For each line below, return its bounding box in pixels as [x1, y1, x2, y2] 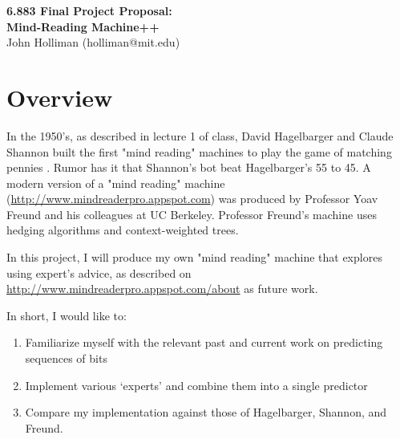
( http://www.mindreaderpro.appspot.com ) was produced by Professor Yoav [6, 190, 378, 207]
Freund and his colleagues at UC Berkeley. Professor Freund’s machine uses [6, 205, 377, 222]
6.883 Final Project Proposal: [6, 2, 172, 18]
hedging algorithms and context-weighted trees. [6, 222, 239, 238]
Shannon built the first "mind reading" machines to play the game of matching [6, 143, 392, 160]
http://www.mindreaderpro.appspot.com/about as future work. [6, 280, 318, 297]
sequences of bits [25, 350, 107, 367]
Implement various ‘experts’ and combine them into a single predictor [25, 376, 368, 393]
